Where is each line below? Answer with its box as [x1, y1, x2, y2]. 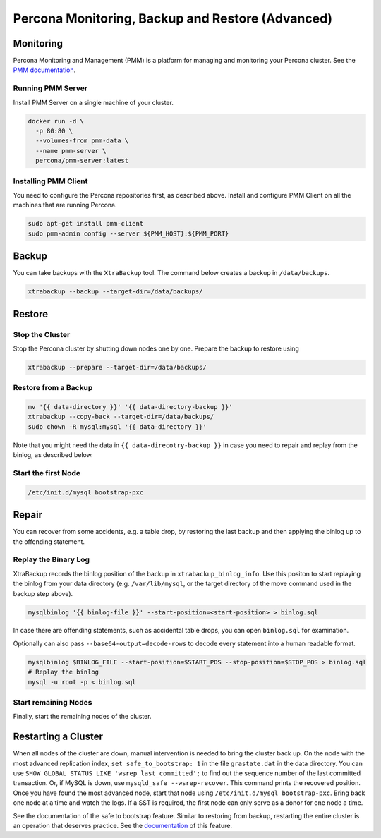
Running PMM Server [13, 83, 88, 93]
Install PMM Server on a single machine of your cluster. [13, 98, 174, 107]
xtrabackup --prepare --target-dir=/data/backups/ [28, 363, 207, 371]
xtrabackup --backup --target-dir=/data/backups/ [28, 288, 203, 296]
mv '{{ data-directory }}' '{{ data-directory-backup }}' [28, 403, 233, 411]
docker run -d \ [28, 117, 85, 125]
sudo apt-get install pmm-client [28, 219, 144, 228]
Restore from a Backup [13, 383, 93, 393]
